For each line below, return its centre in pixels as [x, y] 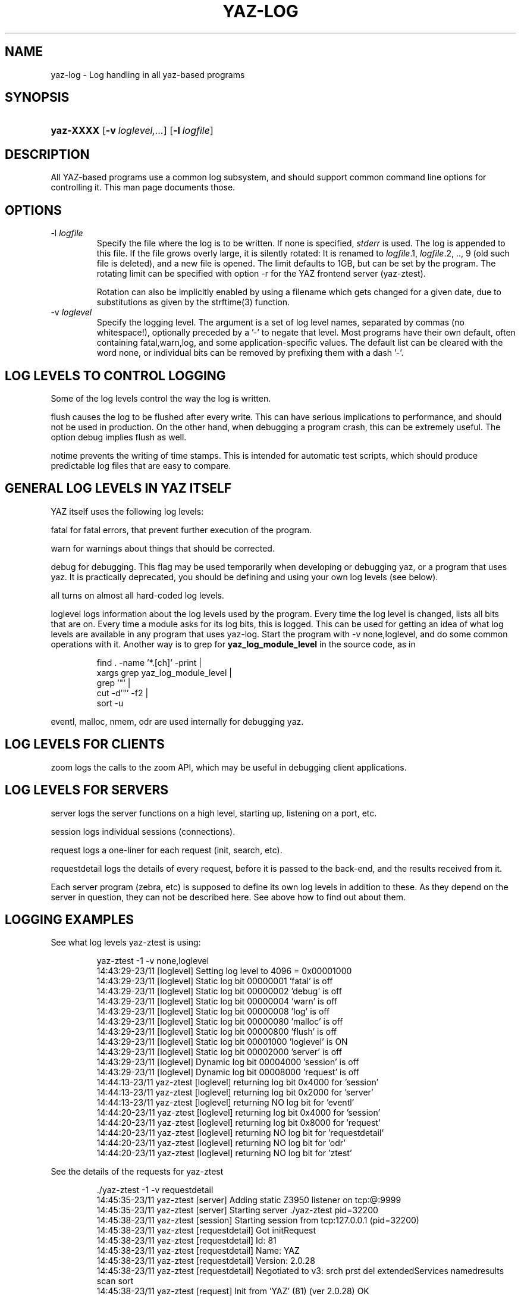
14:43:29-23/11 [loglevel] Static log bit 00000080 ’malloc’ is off [220, 1022]
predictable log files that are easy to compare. [141, 465]
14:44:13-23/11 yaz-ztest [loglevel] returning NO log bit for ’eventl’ [225, 1103]
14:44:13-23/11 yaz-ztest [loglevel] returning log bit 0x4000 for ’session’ [238, 1082]
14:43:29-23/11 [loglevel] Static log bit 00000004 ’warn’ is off [217, 1001]
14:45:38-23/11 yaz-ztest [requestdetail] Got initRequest [206, 1231]
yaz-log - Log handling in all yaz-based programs [148, 74]
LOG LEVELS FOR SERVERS [87, 790]
